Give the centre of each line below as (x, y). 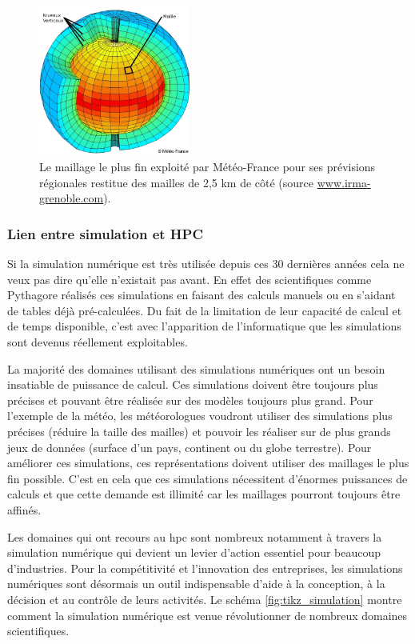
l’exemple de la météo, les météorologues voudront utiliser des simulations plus (200, 416)
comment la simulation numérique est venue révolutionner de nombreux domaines (207, 615)
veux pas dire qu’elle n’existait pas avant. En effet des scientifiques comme (190, 279)
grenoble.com (72, 198)
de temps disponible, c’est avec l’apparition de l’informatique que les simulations (204, 326)
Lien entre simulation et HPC (106, 233)
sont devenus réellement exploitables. (98, 342)
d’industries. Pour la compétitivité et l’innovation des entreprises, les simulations (205, 568)
